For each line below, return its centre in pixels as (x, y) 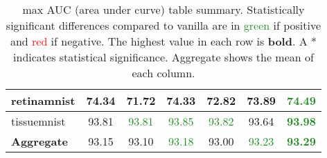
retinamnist (43, 100)
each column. (163, 73)
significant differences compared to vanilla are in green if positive (163, 25)
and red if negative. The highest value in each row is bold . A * (163, 41)
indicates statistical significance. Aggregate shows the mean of (163, 57)
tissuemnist (38, 121)
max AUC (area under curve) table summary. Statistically (163, 9)
